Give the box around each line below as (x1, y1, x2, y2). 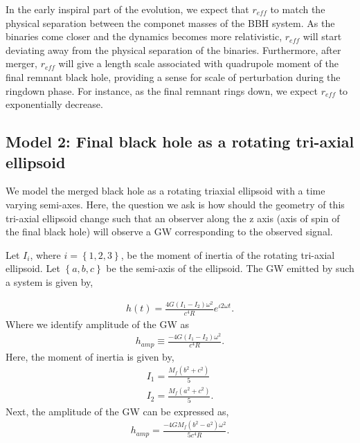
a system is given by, (6, 274, 93, 289)
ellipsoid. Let (6, 261, 60, 275)
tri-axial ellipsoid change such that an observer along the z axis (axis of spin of (6, 210, 340, 225)
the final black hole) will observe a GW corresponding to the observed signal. (6, 224, 333, 239)
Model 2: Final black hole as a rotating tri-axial (6, 131, 354, 152)
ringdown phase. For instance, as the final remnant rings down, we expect (6, 83, 318, 98)
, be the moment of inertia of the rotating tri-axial (120, 247, 335, 262)
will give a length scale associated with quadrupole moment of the (58, 56, 339, 71)
